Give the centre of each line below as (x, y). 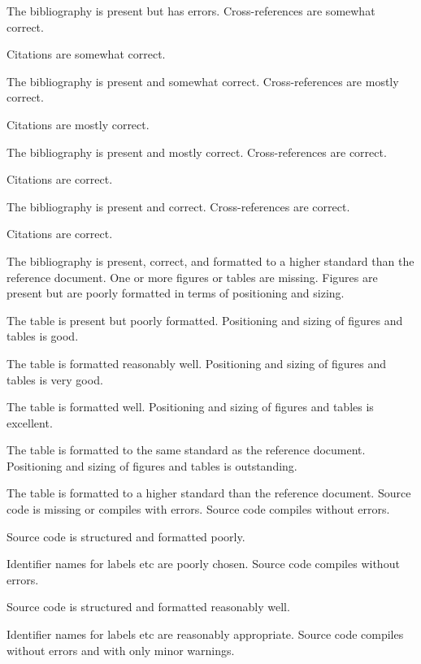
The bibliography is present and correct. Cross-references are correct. (178, 206)
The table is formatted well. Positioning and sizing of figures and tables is (190, 407)
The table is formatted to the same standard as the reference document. (186, 450)
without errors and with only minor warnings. (121, 650)
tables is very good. (55, 379)
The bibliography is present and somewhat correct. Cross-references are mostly (203, 81)
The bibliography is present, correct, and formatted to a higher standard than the (210, 260)
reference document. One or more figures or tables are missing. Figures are (192, 277)
